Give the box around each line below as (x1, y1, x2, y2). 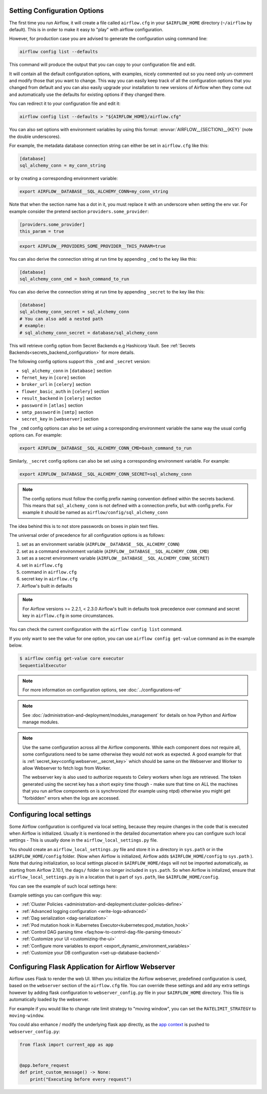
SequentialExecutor (19, 663, 67, 668)
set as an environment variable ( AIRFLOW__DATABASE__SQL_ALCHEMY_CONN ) (21, 541, 180, 547)
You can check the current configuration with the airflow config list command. (9, 626, 183, 632)
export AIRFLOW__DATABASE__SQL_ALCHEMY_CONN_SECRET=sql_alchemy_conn (19, 472, 192, 477)
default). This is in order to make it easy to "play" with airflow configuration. (9, 26, 164, 32)
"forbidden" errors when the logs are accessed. (22, 795, 120, 801)
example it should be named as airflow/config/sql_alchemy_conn (22, 510, 168, 516)
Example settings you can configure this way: (9, 892, 102, 898)
